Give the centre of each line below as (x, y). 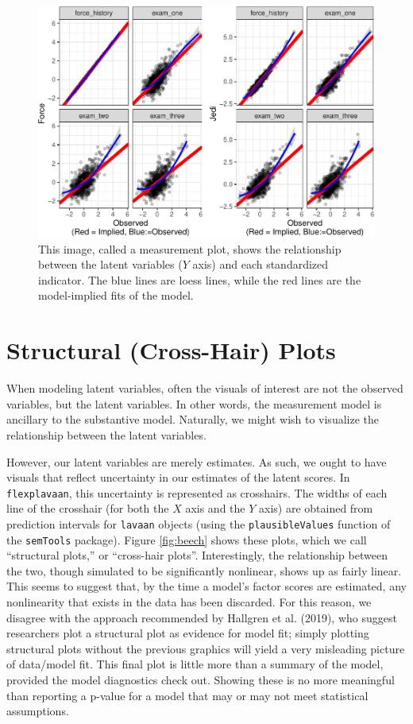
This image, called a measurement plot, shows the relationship (190, 248)
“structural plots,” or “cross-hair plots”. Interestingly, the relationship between (197, 555)
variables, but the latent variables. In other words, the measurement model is (194, 403)
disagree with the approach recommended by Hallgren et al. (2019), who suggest (202, 617)
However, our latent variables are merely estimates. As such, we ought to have (197, 461)
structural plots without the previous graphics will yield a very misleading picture (206, 648)
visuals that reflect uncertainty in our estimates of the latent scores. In (178, 477)
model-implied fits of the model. (116, 295)
